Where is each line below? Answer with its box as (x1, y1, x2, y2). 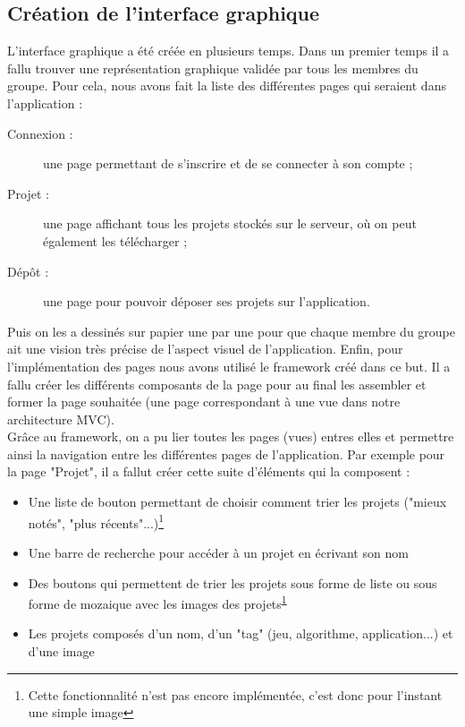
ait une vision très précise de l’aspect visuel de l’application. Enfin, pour (7, 339, 403, 358)
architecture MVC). (7, 409, 114, 428)
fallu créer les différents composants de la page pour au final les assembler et (7, 374, 427, 393)
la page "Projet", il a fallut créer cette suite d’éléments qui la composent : (7, 462, 410, 481)
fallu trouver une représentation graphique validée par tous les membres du (7, 58, 418, 77)
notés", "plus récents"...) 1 (28, 510, 165, 532)
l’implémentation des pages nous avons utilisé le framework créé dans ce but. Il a (7, 356, 451, 375)
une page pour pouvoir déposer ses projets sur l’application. (43, 292, 370, 311)
